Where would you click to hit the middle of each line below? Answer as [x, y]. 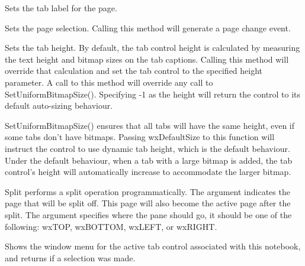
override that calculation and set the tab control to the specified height [134, 71]
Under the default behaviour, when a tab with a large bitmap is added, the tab [149, 160]
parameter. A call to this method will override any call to [109, 82]
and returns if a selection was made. [70, 257]
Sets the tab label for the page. [61, 8]
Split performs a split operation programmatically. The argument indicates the [147, 191]
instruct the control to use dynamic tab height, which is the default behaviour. [147, 148]
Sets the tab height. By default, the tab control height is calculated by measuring [152, 48]
